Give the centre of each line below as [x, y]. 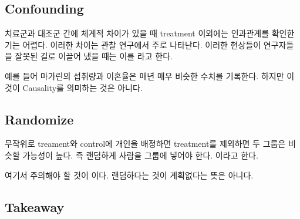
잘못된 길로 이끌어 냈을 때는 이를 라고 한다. [94, 56]
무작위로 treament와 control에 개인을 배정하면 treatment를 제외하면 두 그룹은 [145, 144]
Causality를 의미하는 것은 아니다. [82, 87]
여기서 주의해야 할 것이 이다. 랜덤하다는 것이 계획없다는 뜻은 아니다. [129, 175]
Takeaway [35, 206]
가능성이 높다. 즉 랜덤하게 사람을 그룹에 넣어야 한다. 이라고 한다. [140, 155]
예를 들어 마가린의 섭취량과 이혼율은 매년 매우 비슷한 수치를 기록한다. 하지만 [144, 75]
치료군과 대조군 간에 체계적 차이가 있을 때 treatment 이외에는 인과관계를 [137, 33]
